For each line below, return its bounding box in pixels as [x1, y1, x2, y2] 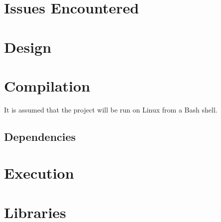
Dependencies [4, 128, 76, 144]
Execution [4, 163, 74, 183]
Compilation [4, 75, 91, 96]
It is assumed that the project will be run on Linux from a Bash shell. [4, 104, 218, 114]
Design [4, 36, 52, 57]
